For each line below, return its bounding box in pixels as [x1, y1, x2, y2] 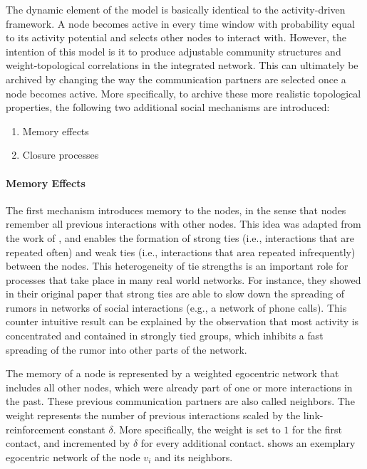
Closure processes [22, 147, 99, 162]
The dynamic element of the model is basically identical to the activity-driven [6, 2, 346, 16]
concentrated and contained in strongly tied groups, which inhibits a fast [6, 328, 324, 343]
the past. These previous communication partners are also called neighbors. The [6, 394, 355, 409]
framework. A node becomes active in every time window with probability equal [6, 16, 355, 31]
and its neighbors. [154, 449, 233, 464]
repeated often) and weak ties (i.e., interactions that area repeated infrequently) [6, 244, 356, 259]
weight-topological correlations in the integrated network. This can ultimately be [6, 58, 358, 73]
